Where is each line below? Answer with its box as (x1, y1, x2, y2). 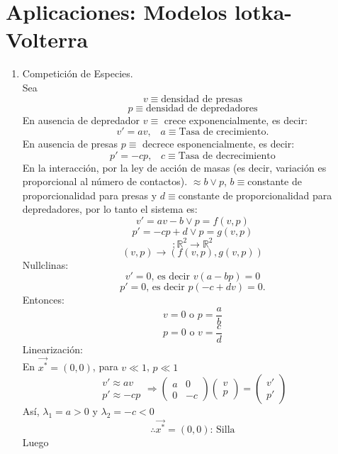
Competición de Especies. (22, 66, 133, 81)
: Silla (210, 425, 235, 436)
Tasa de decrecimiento (178, 150, 276, 161)
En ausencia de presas (22, 136, 118, 151)
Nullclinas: (22, 257, 69, 272)
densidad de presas (161, 94, 242, 104)
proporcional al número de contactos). (22, 174, 188, 189)
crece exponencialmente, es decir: (164, 112, 308, 127)
